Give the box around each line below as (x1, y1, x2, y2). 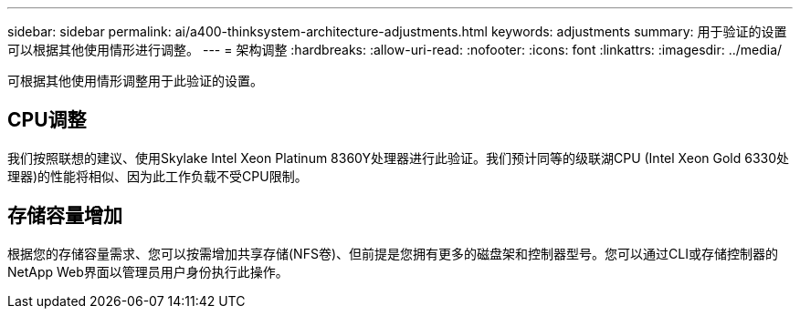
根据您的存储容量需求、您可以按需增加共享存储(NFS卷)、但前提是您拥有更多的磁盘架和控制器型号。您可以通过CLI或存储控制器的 (7, 245, 778, 261)
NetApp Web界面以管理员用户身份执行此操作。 (7, 263, 289, 280)
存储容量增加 (7, 204, 122, 228)
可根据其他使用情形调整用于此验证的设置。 (7, 73, 263, 88)
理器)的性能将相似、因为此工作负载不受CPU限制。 (7, 168, 308, 184)
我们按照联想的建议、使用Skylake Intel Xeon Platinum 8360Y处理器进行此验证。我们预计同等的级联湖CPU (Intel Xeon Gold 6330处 (7, 149, 790, 166)
